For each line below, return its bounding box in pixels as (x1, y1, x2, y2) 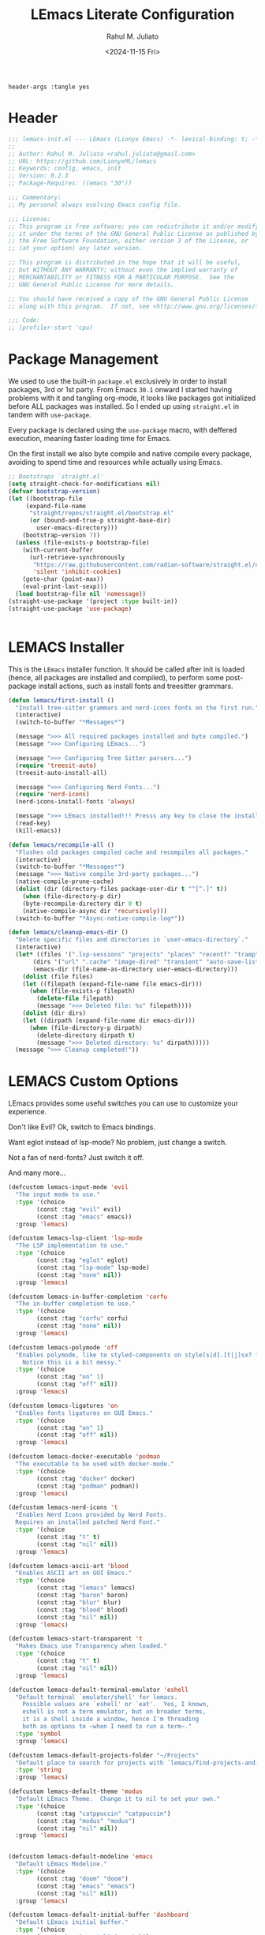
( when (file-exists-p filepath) (28, 987, 136, 995)
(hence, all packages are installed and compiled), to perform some (8, 672, 225, 682)
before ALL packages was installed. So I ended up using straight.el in (8, 402, 240, 411)
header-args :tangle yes (8, 83, 90, 91)
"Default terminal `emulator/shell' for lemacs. (15, 1693, 178, 1701)
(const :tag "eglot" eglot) (36, 1256, 129, 1264)
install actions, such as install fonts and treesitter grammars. (38, 681, 234, 691)
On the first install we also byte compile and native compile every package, (8, 449, 252, 458)
